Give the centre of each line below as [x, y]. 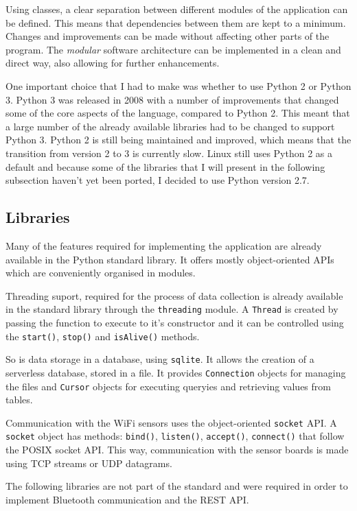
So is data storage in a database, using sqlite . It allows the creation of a [160, 359]
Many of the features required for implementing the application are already [164, 245]
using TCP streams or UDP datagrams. [89, 463]
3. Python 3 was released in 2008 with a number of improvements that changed [172, 99]
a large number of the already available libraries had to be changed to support [170, 126]
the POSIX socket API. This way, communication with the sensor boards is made [177, 450]
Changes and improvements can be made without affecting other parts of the [168, 36]
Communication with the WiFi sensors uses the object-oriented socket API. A [171, 422]
